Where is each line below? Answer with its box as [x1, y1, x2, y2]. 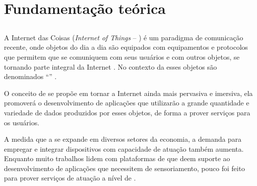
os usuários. [4, 117, 40, 127]
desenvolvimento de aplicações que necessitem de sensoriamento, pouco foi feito [4, 163, 245, 173]
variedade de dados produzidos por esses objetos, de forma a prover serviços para [4, 107, 251, 117]
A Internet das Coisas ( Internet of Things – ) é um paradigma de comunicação [4, 32, 243, 42]
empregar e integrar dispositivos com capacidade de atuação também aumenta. [4, 143, 244, 154]
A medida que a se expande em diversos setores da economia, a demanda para [4, 134, 242, 144]
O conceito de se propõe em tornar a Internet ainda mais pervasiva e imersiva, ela [4, 88, 253, 98]
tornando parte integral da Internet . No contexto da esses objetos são [4, 61, 217, 72]
